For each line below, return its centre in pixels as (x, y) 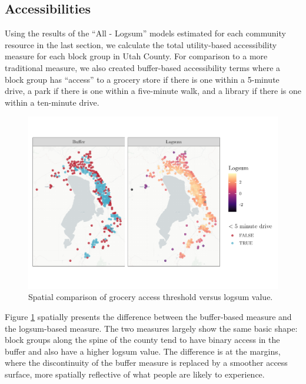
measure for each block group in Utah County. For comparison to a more (136, 56)
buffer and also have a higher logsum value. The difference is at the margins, (143, 351)
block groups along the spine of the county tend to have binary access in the (142, 340)
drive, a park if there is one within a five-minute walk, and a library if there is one (153, 91)
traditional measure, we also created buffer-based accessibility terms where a (143, 67)
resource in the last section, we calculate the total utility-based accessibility (141, 44)
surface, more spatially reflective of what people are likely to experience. (135, 374)
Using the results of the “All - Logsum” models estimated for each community (145, 33)
